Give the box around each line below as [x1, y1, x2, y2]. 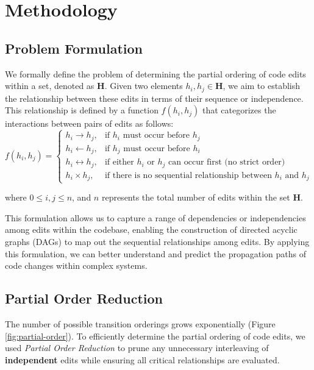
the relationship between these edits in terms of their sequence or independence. [5, 91, 304, 104]
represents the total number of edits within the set [101, 191, 290, 204]
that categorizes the [202, 104, 276, 116]
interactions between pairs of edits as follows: [5, 117, 174, 130]
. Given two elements [104, 79, 183, 92]
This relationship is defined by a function [5, 104, 159, 116]
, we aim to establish [223, 79, 301, 92]
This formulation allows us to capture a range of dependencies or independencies [5, 211, 306, 224]
